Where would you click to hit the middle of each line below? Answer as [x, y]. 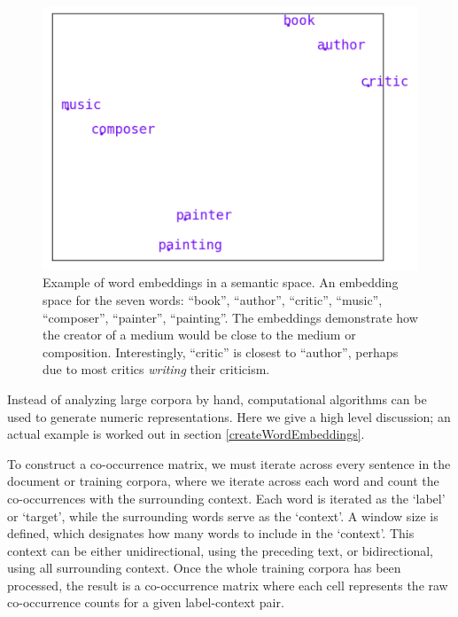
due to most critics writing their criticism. [156, 369]
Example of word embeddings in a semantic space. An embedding [221, 282]
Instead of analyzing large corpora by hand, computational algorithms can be [217, 398]
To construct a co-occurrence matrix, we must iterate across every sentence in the [229, 463]
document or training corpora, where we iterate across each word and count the [223, 481]
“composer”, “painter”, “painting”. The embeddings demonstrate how [230, 317]
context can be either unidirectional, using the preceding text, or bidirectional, [220, 550]
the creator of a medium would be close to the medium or [199, 335]
